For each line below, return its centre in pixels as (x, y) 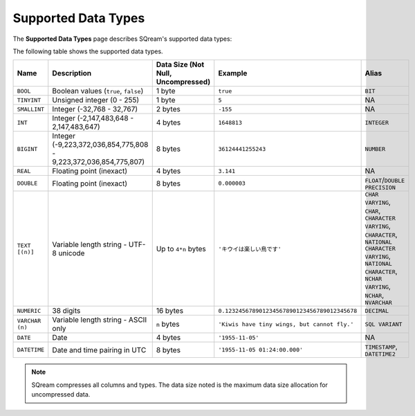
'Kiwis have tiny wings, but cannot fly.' (286, 324)
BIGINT (27, 149)
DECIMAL (377, 310)
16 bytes (169, 311)
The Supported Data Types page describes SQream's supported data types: (122, 39)
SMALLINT (31, 109)
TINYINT (29, 100)
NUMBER (375, 149)
